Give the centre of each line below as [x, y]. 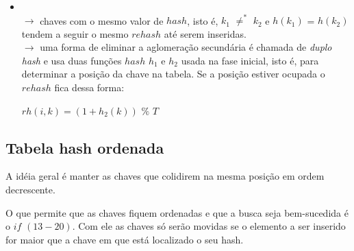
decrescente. [30, 190]
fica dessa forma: [89, 87]
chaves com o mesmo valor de [102, 20]
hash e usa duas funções [72, 60]
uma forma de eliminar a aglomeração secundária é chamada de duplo [186, 47]
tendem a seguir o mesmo [75, 33]
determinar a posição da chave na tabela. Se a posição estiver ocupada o [173, 74]
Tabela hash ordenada [85, 147]
